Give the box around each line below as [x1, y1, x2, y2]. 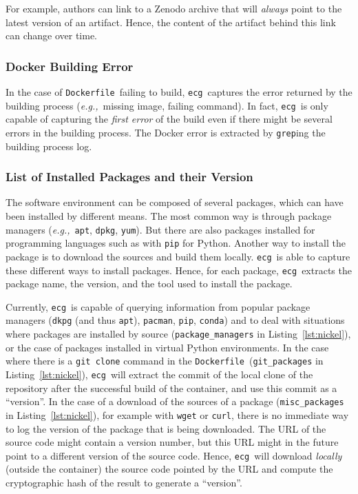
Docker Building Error [6, 57, 134, 74]
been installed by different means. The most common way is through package [6, 208, 332, 223]
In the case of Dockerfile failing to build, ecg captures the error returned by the [6, 85, 352, 99]
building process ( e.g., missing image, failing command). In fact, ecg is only [6, 98, 328, 112]
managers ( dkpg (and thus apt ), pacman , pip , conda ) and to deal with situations [6, 313, 345, 327]
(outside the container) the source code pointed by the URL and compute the [6, 462, 333, 476]
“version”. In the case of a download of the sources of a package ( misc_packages [6, 394, 344, 409]
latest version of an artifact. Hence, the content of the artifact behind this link [6, 14, 336, 29]
